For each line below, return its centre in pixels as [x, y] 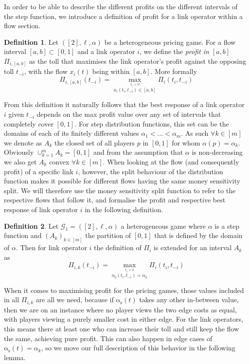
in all [12, 300]
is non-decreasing [217, 152]
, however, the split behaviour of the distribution [151, 171]
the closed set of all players [95, 142]
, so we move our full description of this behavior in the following [138, 348]
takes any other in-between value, [189, 300]
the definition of [118, 247]
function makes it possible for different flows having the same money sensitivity [122, 181]
